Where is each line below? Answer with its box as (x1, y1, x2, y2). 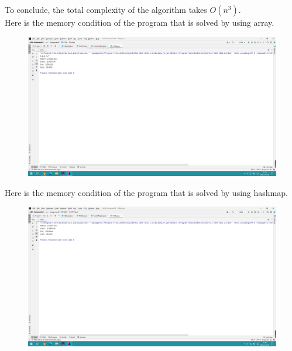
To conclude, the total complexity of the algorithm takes (5, 4, 207, 15)
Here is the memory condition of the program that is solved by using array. (5, 16, 274, 28)
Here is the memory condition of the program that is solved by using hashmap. (5, 186, 288, 198)
